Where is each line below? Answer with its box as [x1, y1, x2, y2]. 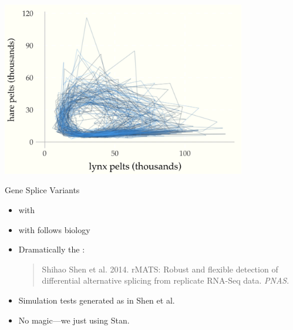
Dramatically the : [18, 243, 85, 255]
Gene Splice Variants [5, 184, 80, 196]
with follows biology [18, 223, 90, 235]
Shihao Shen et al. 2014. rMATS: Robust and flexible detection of [42, 262, 278, 275]
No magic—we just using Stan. [18, 314, 130, 326]
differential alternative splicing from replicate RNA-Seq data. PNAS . [42, 274, 289, 287]
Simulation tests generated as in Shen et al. [18, 294, 175, 306]
